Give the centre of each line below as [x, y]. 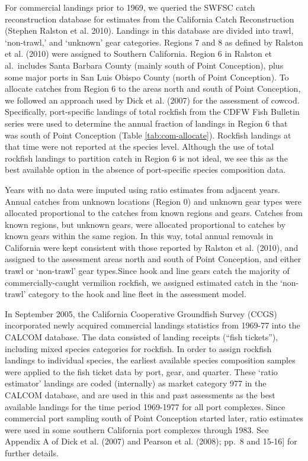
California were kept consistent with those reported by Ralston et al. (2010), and [152, 247]
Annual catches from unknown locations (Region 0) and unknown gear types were [153, 201]
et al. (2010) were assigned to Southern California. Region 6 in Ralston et [139, 54]
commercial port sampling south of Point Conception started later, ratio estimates [154, 418]
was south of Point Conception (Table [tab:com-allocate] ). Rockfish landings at [148, 135]
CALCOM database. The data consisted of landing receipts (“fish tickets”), [142, 337]
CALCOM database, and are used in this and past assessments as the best [140, 395]
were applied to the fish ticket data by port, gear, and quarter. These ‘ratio [141, 371]
